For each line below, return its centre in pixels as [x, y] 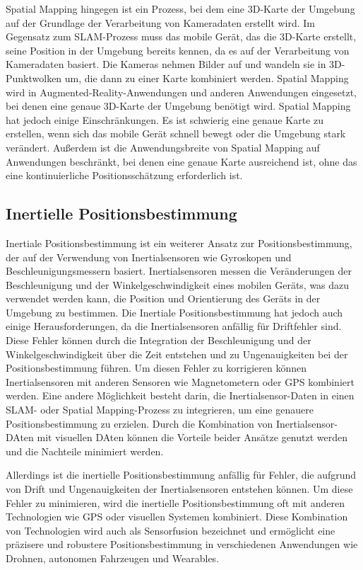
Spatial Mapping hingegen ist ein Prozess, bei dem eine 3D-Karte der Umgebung [180, 8]
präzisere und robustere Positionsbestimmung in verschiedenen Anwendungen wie [182, 544]
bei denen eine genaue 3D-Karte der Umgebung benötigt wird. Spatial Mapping [178, 106]
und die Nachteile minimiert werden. [85, 451]
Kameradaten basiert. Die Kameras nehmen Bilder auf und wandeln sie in [166, 64]
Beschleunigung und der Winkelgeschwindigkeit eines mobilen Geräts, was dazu [178, 284]
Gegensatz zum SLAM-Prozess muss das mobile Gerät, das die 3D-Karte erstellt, [181, 36]
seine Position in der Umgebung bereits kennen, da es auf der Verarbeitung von [178, 50]
